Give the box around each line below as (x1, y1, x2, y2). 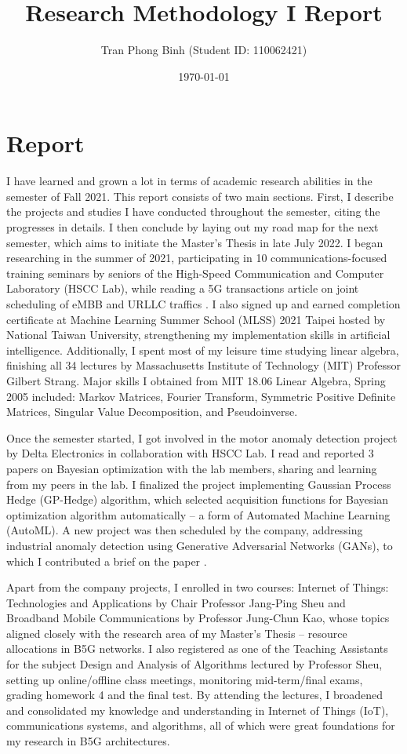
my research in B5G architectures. (6, 733, 170, 749)
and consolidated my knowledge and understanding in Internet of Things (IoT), (6, 701, 389, 718)
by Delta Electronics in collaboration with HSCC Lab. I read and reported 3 (6, 445, 374, 461)
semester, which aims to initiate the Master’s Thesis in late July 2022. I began (6, 234, 383, 250)
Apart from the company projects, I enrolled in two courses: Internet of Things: (6, 579, 389, 596)
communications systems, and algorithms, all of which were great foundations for (6, 717, 395, 734)
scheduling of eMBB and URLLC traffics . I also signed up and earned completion (6, 296, 401, 311)
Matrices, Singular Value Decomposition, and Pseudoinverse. (6, 403, 298, 420)
